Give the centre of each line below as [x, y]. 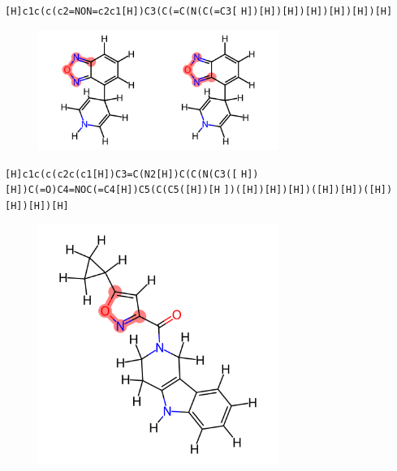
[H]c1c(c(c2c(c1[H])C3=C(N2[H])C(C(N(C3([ [121, 174]
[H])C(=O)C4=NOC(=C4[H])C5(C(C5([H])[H [112, 190]
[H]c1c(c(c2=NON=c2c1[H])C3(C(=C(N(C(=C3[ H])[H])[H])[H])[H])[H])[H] [199, 11]
